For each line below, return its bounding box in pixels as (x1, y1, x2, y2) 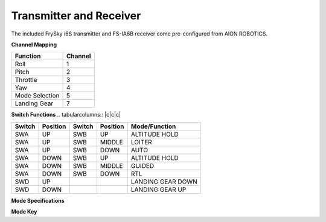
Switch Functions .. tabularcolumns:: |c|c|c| (11, 111, 121, 119)
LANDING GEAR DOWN (130, 177, 197, 186)
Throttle (14, 76, 37, 84)
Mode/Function (130, 122, 176, 131)
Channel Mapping (11, 41, 57, 48)
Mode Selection (14, 91, 60, 100)
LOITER (130, 138, 152, 146)
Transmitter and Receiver (11, 9, 141, 22)
